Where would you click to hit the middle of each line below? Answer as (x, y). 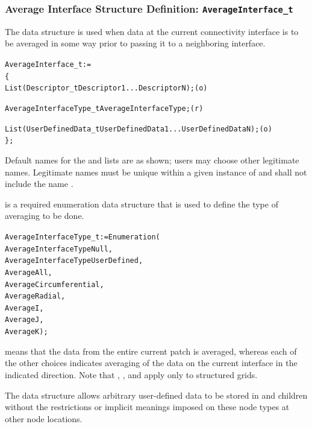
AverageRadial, (35, 296)
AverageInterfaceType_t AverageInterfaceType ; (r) (104, 108)
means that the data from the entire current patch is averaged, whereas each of (151, 351)
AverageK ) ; (27, 332)
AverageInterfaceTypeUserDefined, (74, 261)
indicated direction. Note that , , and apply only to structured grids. (131, 374)
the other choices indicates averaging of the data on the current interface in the (151, 363)
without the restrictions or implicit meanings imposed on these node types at (147, 407)
